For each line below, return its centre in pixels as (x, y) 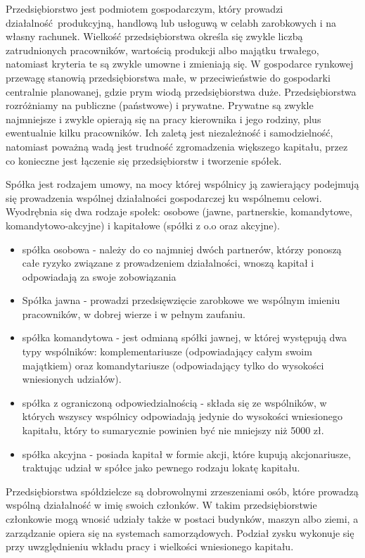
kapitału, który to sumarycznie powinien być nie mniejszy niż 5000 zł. (173, 430)
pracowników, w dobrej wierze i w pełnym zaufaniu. (134, 313)
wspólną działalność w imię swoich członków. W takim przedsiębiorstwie (161, 505)
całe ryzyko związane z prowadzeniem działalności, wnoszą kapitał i (168, 263)
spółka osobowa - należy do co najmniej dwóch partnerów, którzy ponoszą (182, 249)
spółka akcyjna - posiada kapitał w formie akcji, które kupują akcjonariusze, (186, 454)
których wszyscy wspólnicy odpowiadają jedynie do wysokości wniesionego (182, 416)
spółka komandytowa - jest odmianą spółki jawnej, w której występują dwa (185, 337)
